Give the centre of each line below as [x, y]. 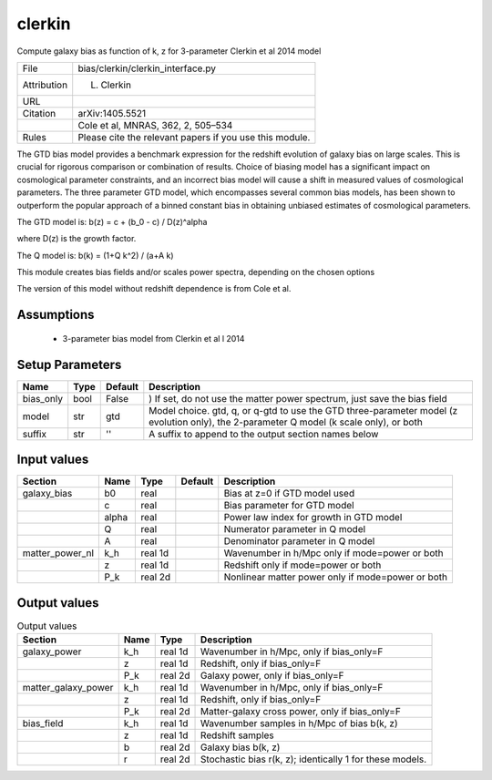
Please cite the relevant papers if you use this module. [194, 137]
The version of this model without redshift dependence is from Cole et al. [154, 289]
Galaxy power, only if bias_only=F [273, 676]
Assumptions [56, 315]
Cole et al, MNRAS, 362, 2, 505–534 [155, 125]
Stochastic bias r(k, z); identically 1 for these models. [314, 759]
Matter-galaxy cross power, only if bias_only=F [301, 712]
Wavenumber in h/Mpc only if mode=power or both [333, 553]
